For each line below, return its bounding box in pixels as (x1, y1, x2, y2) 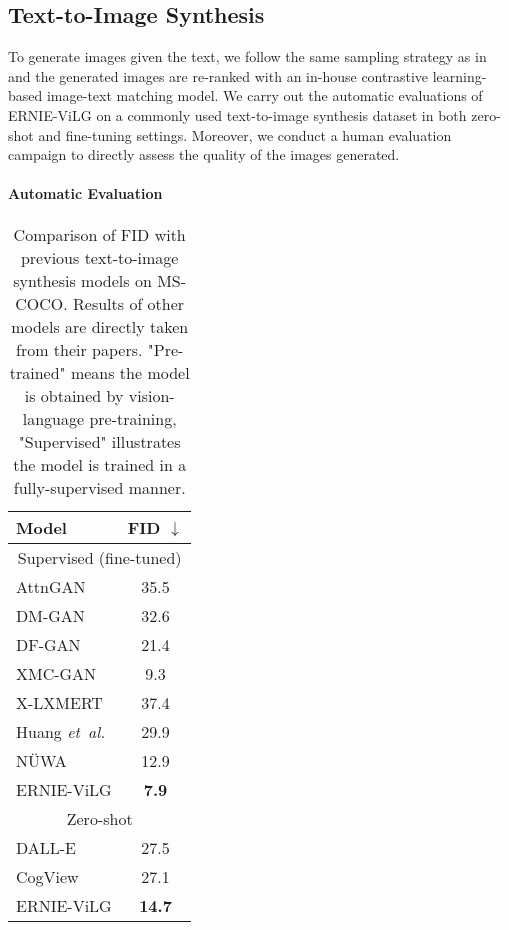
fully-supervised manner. (13, 475, 186, 499)
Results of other (73, 291, 185, 315)
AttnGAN (16, 574, 86, 598)
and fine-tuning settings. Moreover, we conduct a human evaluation (38, 124, 452, 145)
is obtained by (24, 383, 124, 407)
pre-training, (89, 406, 177, 430)
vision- (128, 383, 175, 407)
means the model (70, 360, 190, 384)
